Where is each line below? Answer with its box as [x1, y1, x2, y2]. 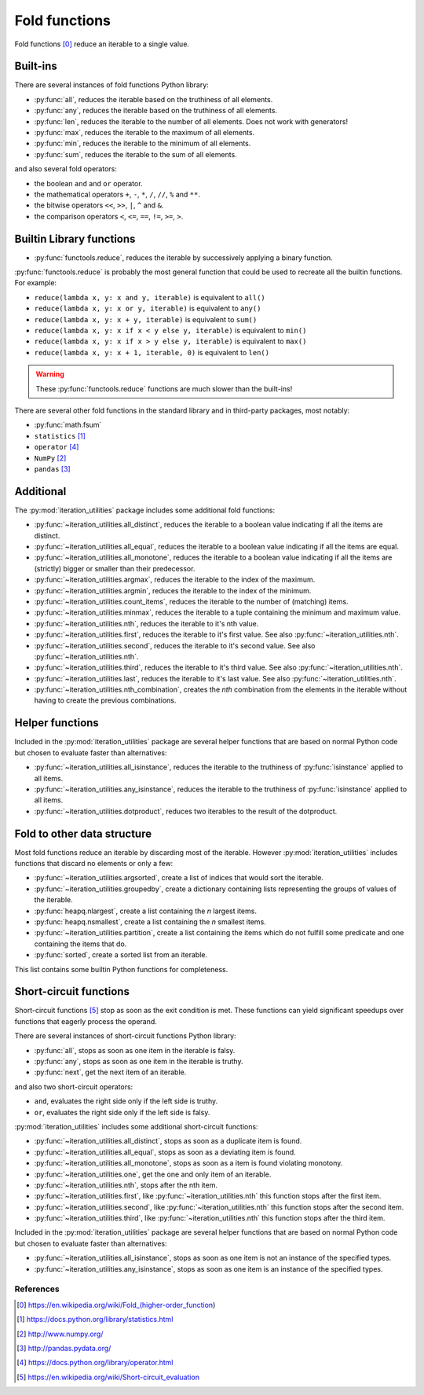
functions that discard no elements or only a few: [14, 859, 174, 868]
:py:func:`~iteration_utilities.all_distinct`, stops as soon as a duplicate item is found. [34, 1136, 302, 1146]
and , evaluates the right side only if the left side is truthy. [34, 1096, 218, 1106]
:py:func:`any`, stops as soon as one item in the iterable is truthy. [34, 1056, 243, 1066]
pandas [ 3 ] [34, 464, 71, 473]
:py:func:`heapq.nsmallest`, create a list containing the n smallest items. [34, 916, 266, 927]
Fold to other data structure [14, 827, 152, 840]
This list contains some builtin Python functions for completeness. [14, 964, 228, 974]
